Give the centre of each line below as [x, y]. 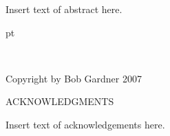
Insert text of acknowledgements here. [85, 124]
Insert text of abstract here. [64, 9]
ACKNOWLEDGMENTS [60, 101]
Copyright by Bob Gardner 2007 [74, 78]
